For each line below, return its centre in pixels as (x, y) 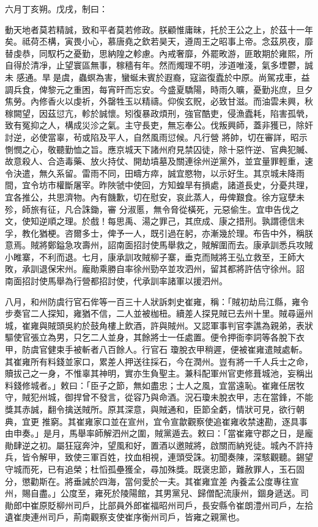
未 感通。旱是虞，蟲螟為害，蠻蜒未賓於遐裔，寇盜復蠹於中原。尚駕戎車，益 (157, 77)
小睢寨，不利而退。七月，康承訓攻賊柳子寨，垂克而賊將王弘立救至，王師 (150, 256)
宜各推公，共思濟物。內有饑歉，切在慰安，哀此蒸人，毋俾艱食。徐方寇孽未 (155, 197)
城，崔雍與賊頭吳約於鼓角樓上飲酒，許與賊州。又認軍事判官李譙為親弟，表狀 (159, 325)
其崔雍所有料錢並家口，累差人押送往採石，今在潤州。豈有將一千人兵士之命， (159, 361)
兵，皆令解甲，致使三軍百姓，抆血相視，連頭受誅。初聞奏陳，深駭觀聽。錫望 (159, 457)
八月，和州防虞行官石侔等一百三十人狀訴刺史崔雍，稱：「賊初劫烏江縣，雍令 (157, 301)
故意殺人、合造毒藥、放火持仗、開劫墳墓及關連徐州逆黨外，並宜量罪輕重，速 (159, 161)
